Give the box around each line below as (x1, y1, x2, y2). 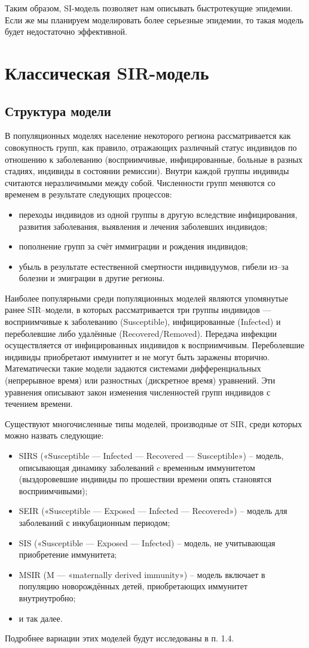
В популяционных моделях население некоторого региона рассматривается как (5, 129, 291, 142)
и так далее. (19, 612, 63, 624)
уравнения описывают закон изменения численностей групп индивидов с (5, 385, 271, 398)
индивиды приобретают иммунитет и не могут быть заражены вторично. (5, 350, 270, 363)
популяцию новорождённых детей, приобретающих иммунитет (19, 580, 247, 592)
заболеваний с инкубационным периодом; (19, 516, 170, 528)
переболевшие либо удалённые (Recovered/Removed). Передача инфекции (5, 327, 277, 339)
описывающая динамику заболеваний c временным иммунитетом (19, 461, 255, 473)
